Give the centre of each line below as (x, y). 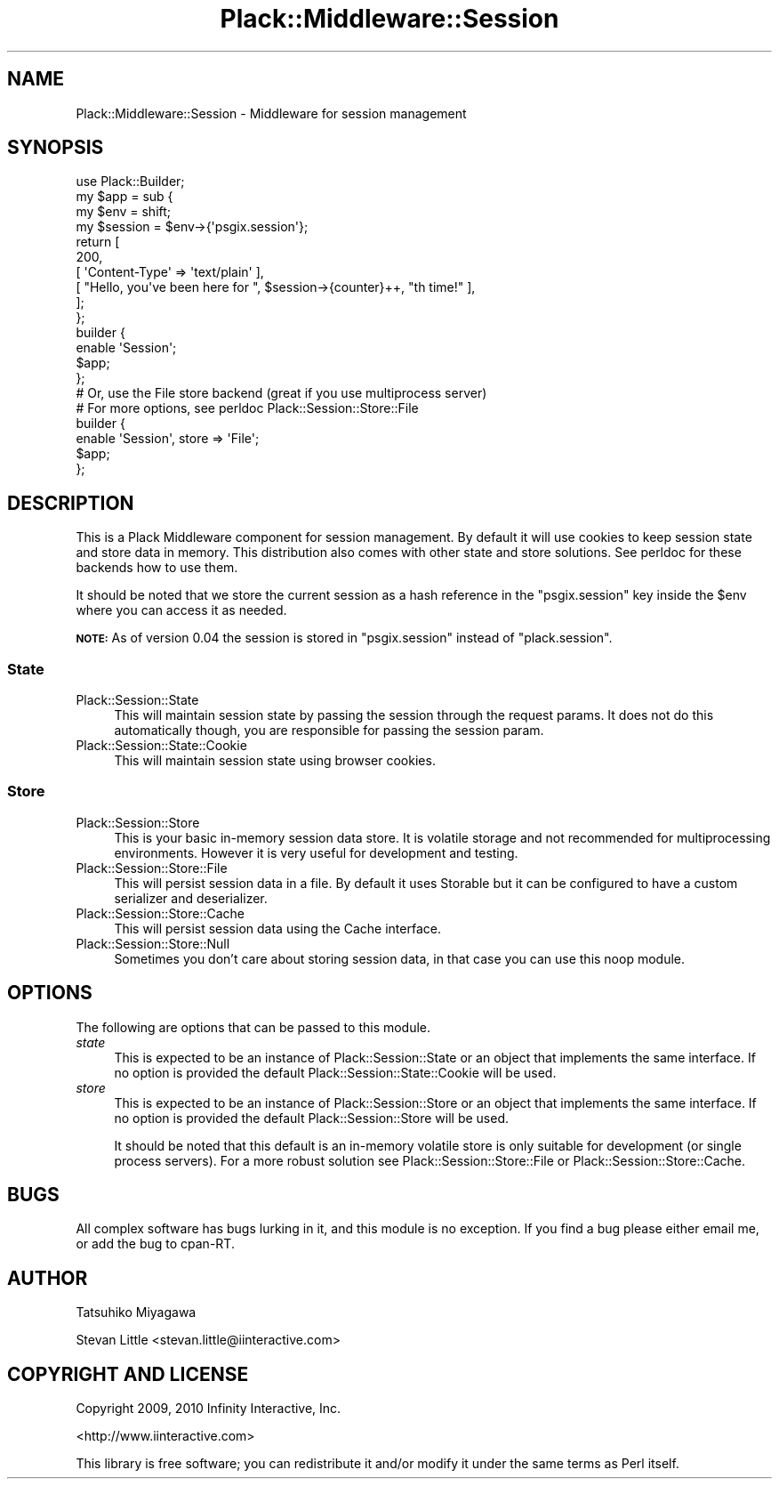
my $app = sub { (124, 197)
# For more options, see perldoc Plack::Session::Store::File (247, 408)
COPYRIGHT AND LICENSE (128, 1374)
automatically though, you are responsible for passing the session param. (329, 731)
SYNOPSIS (56, 148)
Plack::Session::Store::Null (153, 943)
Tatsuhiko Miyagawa (136, 1312)
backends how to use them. (157, 568)
